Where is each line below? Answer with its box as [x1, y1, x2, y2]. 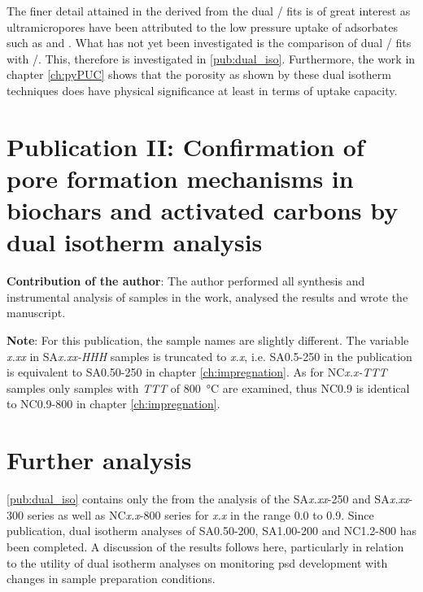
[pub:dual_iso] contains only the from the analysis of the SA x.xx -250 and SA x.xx [7, 490, 409, 507]
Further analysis [7, 443, 192, 477]
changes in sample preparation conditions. [7, 570, 216, 587]
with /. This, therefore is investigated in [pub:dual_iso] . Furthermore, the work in [7, 50, 416, 67]
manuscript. [7, 304, 66, 321]
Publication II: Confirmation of [7, 129, 364, 163]
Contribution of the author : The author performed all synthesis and [7, 272, 365, 289]
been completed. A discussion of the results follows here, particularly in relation [7, 538, 404, 555]
